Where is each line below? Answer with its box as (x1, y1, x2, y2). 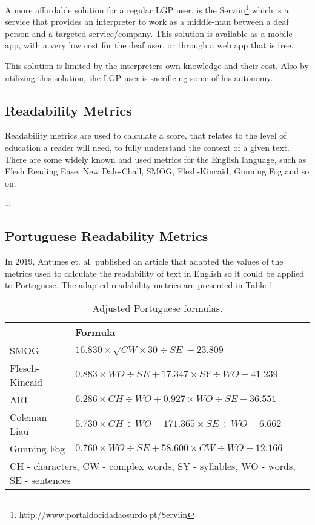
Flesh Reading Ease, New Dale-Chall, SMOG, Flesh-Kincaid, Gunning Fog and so (5, 165, 310, 177)
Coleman (10, 409, 47, 424)
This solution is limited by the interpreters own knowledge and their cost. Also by (5, 59, 309, 72)
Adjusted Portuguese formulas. (92, 300, 223, 315)
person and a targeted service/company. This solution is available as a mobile (5, 27, 293, 39)
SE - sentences (10, 472, 71, 487)
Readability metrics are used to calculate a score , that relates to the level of (5, 129, 287, 142)
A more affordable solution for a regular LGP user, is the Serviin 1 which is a (5, 2, 289, 16)
